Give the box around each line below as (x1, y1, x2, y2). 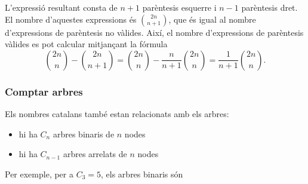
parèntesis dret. (241, 1, 298, 13)
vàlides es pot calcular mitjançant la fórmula (5, 38, 168, 50)
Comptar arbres (5, 84, 83, 99)
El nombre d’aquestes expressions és (5, 13, 137, 25)
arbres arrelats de (63, 148, 127, 160)
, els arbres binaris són (101, 167, 183, 180)
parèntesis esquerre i (142, 1, 217, 13)
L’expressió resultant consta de (5, 1, 118, 13)
